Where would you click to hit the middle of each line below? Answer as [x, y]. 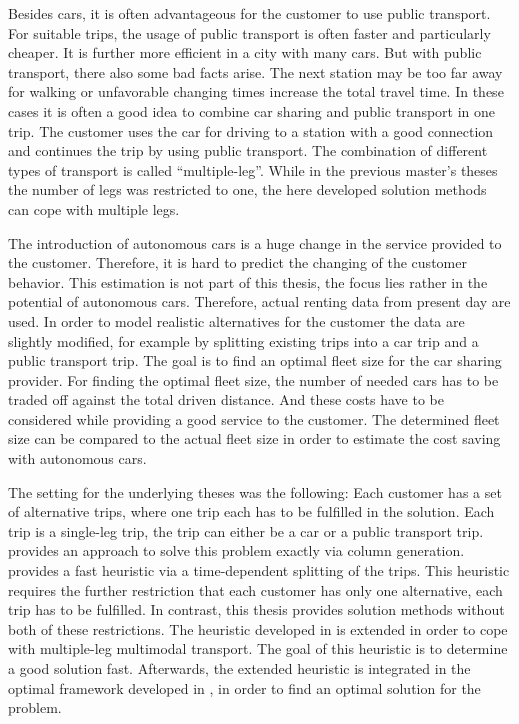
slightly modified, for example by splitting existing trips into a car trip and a [243, 340]
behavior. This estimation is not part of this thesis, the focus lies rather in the [248, 281]
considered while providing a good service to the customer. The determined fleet [254, 418]
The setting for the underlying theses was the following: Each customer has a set [255, 491]
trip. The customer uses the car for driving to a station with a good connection [251, 130]
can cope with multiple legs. [94, 208]
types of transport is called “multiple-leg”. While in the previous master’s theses [253, 169]
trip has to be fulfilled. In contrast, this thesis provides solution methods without [256, 609]
